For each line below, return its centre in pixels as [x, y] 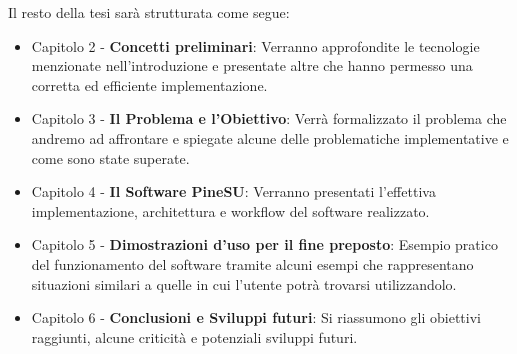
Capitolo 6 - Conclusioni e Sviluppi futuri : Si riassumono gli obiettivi [256, 317]
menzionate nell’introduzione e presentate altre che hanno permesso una [252, 65]
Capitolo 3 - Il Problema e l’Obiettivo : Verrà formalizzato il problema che [269, 118]
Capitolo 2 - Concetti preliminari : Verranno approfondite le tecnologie [255, 45]
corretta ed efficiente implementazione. [149, 84]
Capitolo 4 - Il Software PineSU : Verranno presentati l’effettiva [233, 191]
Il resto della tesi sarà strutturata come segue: [149, 12]
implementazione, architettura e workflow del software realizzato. [230, 210]
